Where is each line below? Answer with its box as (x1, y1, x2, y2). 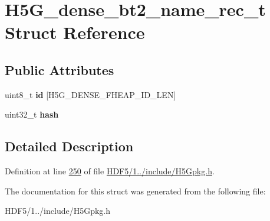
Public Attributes (5, 60, 114, 79)
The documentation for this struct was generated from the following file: (5, 184, 266, 197)
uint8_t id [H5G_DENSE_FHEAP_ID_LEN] (5, 88, 176, 100)
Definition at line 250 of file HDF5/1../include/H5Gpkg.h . (5, 165, 215, 177)
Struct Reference (5, 20, 145, 44)
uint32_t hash (5, 108, 59, 121)
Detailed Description (5, 137, 134, 155)
